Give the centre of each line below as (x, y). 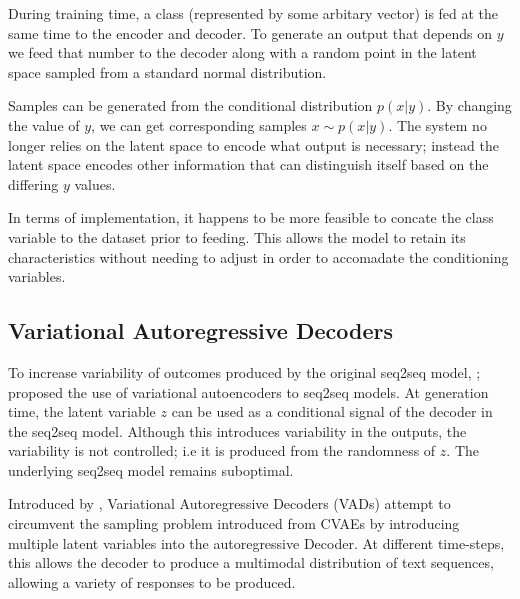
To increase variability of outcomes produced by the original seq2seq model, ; (244, 371)
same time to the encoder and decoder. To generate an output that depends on (250, 32)
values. (95, 183)
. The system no (437, 124)
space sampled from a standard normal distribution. (167, 71)
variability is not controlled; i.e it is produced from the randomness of (222, 450)
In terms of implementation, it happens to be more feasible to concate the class (251, 217)
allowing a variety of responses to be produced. (152, 581)
